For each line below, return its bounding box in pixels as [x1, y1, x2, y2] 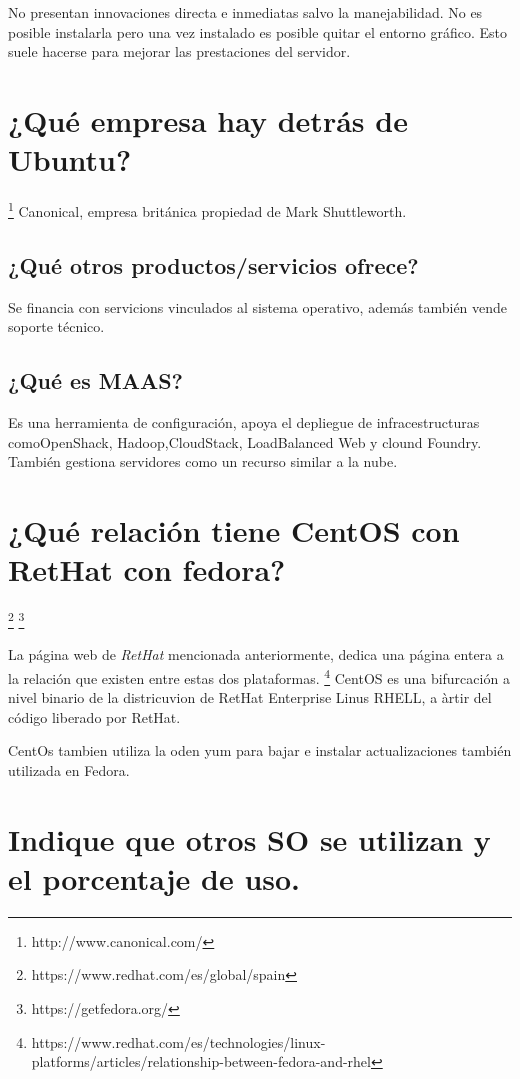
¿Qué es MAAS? [8, 365, 183, 396]
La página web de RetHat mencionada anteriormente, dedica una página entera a [8, 644, 504, 665]
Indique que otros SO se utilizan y [8, 818, 491, 859]
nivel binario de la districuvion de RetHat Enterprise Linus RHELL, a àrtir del [8, 687, 492, 708]
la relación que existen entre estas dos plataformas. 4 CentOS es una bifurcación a [8, 664, 510, 688]
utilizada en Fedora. [8, 759, 130, 780]
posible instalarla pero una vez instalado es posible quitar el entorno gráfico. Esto [8, 21, 508, 42]
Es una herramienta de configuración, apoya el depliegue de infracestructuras [8, 411, 480, 432]
